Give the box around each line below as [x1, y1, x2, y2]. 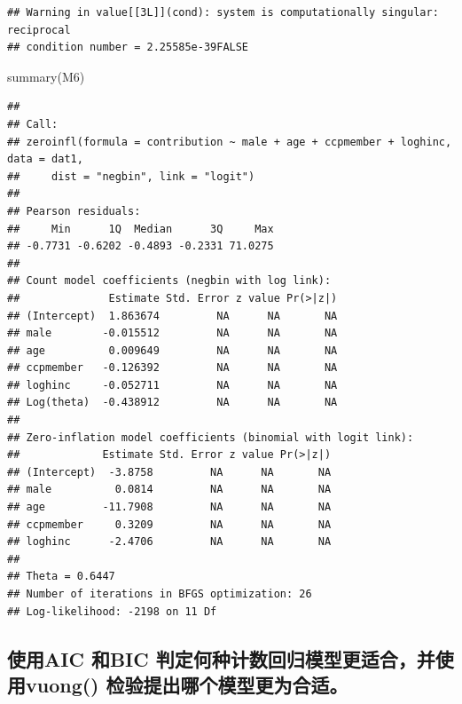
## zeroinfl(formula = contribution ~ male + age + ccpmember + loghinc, [7, 135, 452, 148]
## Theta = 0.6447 [7, 570, 115, 583]
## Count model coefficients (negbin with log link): [7, 274, 332, 288]
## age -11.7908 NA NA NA [7, 501, 332, 514]
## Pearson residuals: [7, 204, 141, 218]
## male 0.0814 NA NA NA [7, 483, 332, 496]
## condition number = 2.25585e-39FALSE [7, 41, 249, 54]
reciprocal [7, 23, 71, 36]
